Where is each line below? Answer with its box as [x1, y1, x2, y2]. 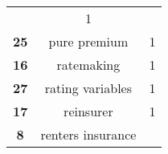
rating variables [44, 79, 132, 97]
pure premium [48, 32, 129, 51]
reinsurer [64, 102, 113, 120]
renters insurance [40, 125, 137, 144]
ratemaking [56, 55, 121, 74]
